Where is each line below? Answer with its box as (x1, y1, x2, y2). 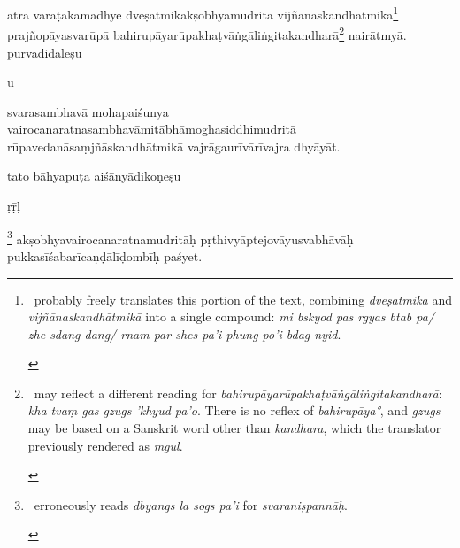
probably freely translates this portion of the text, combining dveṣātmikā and (34, 289, 452, 308)
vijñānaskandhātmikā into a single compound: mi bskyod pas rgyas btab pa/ (27, 307, 435, 326)
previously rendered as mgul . (27, 436, 183, 454)
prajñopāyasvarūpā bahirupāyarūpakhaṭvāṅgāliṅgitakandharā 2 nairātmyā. (7, 23, 407, 43)
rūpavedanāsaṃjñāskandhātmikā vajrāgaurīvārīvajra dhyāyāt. (7, 136, 341, 155)
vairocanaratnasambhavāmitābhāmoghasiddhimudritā (7, 120, 296, 138)
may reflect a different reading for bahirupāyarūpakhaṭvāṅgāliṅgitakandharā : (34, 383, 442, 402)
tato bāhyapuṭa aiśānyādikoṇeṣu (7, 166, 181, 185)
